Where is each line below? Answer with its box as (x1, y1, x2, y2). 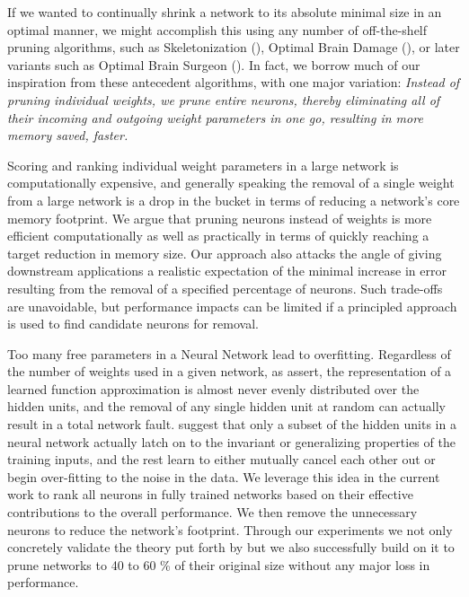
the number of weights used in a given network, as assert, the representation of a (7, 362, 452, 381)
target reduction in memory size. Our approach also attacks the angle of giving (7, 243, 442, 262)
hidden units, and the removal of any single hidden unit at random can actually (7, 397, 446, 416)
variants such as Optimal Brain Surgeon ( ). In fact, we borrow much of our (7, 55, 420, 74)
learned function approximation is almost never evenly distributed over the (7, 379, 420, 398)
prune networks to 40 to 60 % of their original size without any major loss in (7, 555, 430, 574)
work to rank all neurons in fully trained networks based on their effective (7, 485, 413, 504)
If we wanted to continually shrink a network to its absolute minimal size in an (7, 3, 442, 21)
